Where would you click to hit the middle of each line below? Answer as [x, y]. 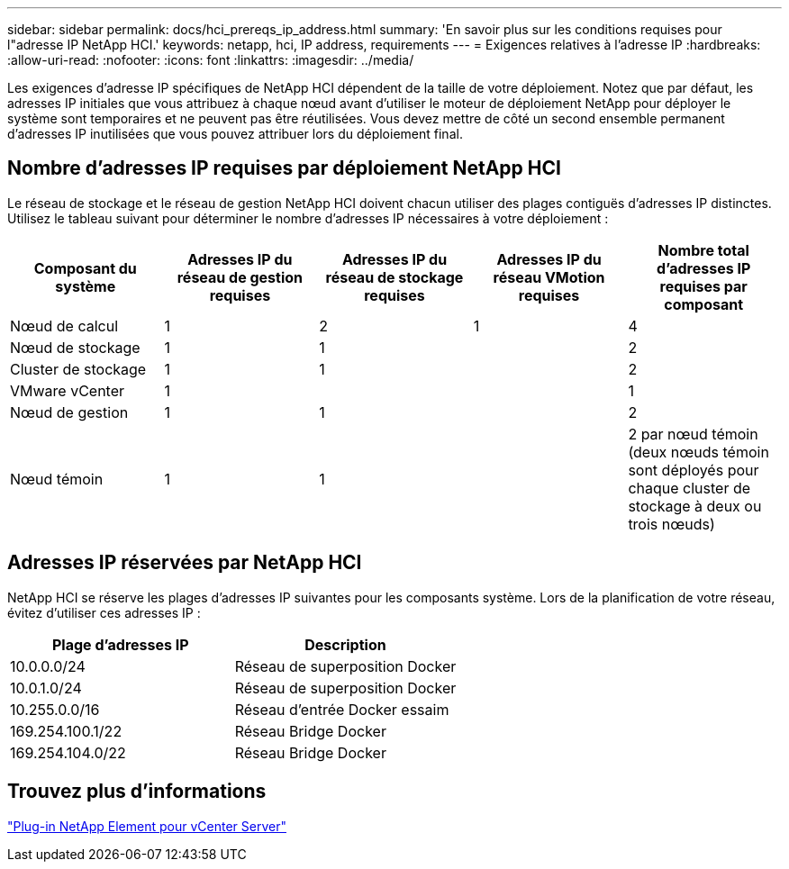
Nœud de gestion [69, 412]
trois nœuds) [671, 524]
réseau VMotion [549, 277]
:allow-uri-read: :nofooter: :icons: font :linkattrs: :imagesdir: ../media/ [211, 60]
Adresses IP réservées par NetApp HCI [185, 563]
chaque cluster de [689, 488]
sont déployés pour [694, 470]
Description [345, 644]
